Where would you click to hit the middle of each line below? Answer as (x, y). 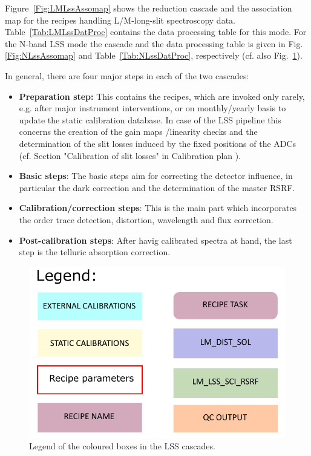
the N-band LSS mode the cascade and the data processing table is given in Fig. (154, 43)
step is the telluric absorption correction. (95, 252)
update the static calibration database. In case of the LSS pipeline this (150, 119)
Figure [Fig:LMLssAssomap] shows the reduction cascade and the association (149, 8)
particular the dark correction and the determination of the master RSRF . (157, 187)
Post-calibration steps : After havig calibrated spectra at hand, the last (155, 240)
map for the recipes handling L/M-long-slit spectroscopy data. (120, 20)
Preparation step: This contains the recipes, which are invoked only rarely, (162, 96)
